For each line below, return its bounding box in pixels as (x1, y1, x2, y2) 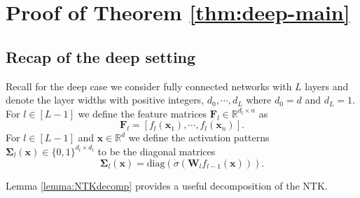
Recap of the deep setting (6, 45, 196, 67)
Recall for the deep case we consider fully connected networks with (6, 78, 292, 93)
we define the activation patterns (128, 130, 270, 145)
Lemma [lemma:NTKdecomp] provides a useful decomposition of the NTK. (6, 178, 328, 192)
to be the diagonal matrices (97, 143, 216, 158)
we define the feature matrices (78, 106, 207, 120)
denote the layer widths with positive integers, (6, 92, 205, 107)
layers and (305, 78, 349, 93)
